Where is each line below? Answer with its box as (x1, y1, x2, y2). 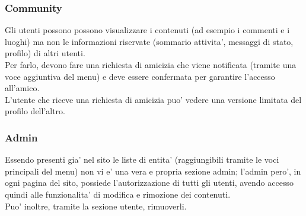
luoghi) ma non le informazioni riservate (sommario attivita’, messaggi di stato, (5, 35, 294, 47)
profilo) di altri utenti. (5, 47, 85, 59)
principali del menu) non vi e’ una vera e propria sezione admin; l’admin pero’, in (5, 165, 301, 177)
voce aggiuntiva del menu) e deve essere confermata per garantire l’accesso (5, 70, 275, 82)
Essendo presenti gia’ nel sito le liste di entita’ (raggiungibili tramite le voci (5, 153, 279, 166)
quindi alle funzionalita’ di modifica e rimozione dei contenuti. (5, 188, 231, 200)
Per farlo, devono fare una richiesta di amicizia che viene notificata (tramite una (5, 59, 297, 70)
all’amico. (5, 82, 40, 94)
